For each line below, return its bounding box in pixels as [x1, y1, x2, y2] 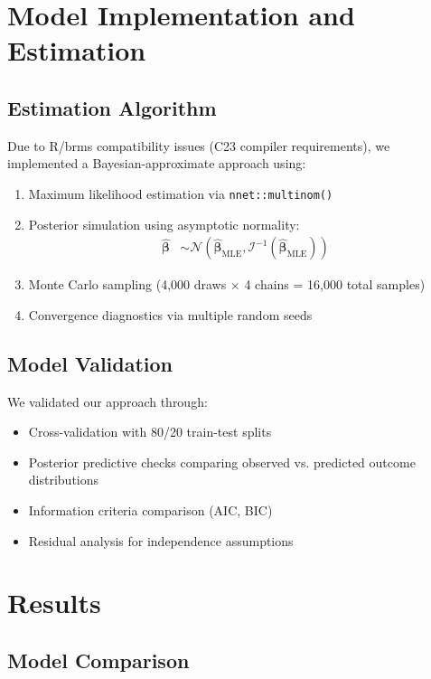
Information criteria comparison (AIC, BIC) [28, 501, 273, 519]
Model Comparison [7, 646, 190, 674]
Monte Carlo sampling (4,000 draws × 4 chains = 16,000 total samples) [28, 275, 426, 294]
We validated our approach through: [7, 391, 208, 410]
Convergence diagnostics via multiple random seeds [28, 305, 313, 324]
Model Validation [7, 349, 173, 377]
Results [7, 584, 101, 621]
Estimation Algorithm [7, 93, 217, 121]
